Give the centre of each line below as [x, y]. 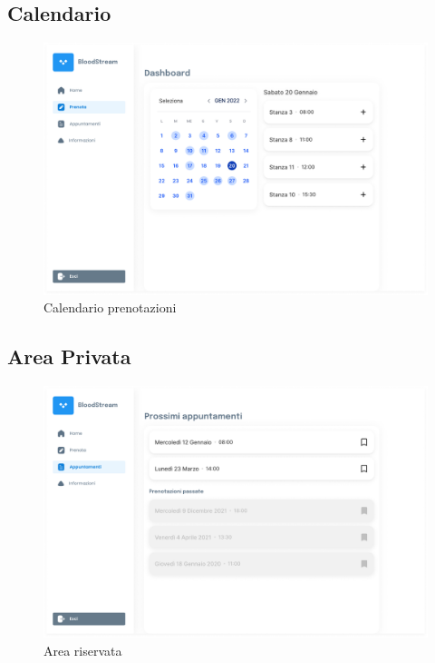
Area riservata [83, 651]
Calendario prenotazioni [110, 307]
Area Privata [69, 356]
